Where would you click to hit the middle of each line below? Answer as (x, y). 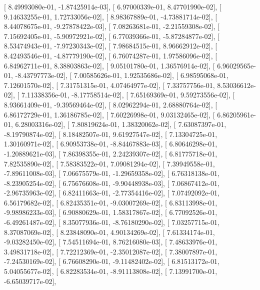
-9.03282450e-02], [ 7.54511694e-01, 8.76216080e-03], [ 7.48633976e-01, (111, 242)
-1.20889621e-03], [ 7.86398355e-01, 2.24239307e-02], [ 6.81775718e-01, (111, 153)
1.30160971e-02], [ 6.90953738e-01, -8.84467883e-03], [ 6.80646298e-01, (111, 144)
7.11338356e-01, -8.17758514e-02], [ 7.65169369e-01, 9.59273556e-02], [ (128, 95)
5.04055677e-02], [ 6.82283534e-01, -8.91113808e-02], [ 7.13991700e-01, (111, 271)
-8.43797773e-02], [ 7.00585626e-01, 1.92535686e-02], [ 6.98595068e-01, (122, 75)
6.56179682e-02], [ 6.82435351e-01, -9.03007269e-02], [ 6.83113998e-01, (111, 202)
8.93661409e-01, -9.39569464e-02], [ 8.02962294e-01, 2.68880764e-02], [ (111, 104)
